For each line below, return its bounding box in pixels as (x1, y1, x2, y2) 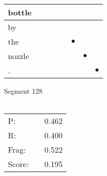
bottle (8, 6, 32, 18)
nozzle (8, 50, 29, 61)
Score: (8, 158, 29, 170)
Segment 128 (4, 86, 43, 96)
